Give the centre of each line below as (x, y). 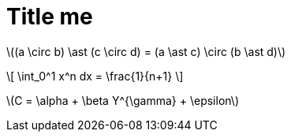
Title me (50, 17)
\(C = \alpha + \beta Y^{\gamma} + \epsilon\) (123, 100)
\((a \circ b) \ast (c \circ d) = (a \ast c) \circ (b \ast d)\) (146, 51)
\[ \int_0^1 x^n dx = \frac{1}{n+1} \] (95, 76)
